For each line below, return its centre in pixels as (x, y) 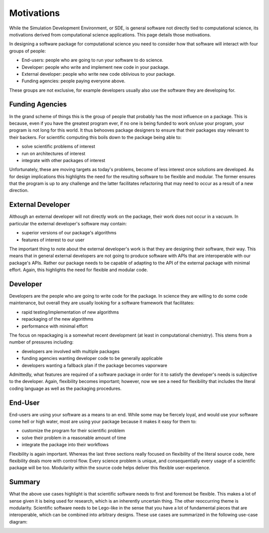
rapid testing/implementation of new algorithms (70, 312)
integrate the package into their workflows (65, 445)
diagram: (18, 522)
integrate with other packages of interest (64, 160)
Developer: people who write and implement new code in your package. (95, 67)
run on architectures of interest (54, 153)
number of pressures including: (41, 342)
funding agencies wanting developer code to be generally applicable (92, 358)
